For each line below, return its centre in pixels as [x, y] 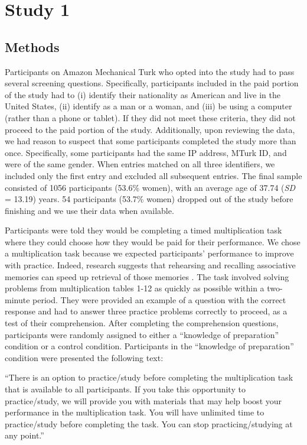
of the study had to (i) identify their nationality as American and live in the [143, 94]
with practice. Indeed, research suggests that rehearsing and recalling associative [150, 265]
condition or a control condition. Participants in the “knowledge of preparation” [149, 346]
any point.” [25, 435]
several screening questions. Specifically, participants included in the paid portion [152, 83]
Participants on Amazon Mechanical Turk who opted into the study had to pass [150, 71]
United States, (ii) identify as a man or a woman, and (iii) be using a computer [148, 106]
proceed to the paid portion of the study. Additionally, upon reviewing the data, [150, 129]
